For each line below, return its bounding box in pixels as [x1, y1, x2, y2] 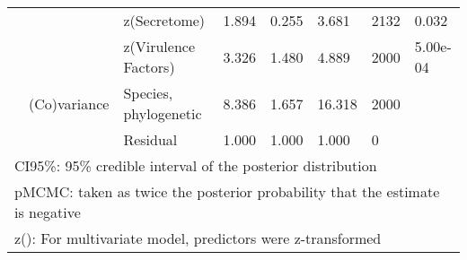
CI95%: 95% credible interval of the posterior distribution [14, 155, 377, 176]
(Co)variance [29, 92, 110, 114]
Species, [123, 82, 173, 103]
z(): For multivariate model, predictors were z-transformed [14, 228, 382, 248]
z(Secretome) [123, 10, 206, 30]
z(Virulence [123, 36, 195, 56]
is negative [14, 202, 81, 222]
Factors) [123, 56, 175, 77]
